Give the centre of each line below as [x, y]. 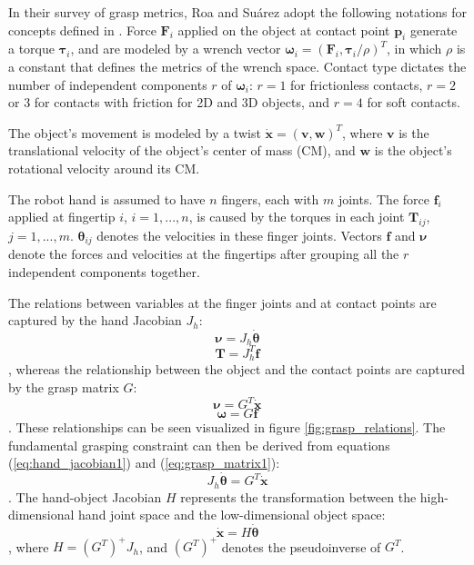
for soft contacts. [413, 102]
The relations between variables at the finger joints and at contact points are [222, 302]
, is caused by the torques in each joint [297, 217]
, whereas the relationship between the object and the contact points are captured [237, 369]
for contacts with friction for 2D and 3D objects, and [182, 102]
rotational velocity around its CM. [104, 168]
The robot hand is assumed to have [107, 198]
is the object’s [413, 150]
